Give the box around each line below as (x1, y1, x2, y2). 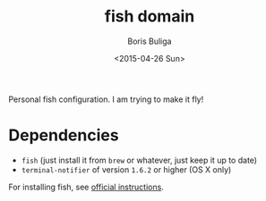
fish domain (104, 6, 195, 27)
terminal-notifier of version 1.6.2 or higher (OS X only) (21, 163, 232, 175)
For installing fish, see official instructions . (8, 181, 165, 192)
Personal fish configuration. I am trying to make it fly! (8, 94, 204, 105)
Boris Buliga (127, 36, 172, 46)
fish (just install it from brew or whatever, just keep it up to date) (21, 155, 257, 165)
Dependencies (8, 125, 119, 146)
